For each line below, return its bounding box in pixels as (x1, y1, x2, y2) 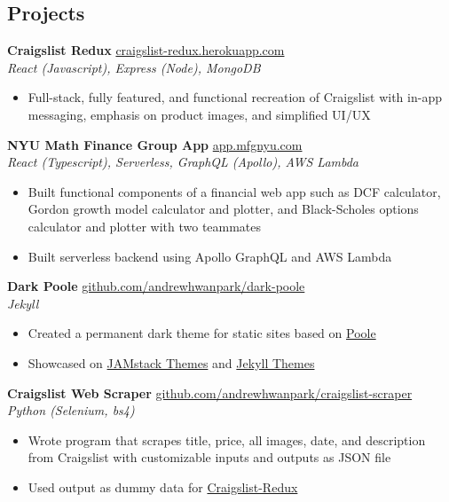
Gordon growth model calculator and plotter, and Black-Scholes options (28, 200, 419, 218)
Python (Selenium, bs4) (7, 401, 135, 420)
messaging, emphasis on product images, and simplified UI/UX (28, 105, 371, 123)
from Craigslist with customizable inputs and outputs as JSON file (28, 448, 391, 467)
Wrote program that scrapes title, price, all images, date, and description (28, 430, 426, 449)
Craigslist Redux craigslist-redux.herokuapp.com (7, 41, 285, 59)
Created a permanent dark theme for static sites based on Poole (28, 324, 376, 342)
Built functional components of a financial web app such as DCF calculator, (28, 182, 441, 200)
